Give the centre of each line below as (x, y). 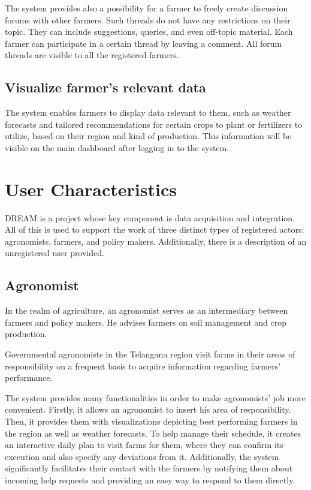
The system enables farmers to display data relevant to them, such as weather (148, 112)
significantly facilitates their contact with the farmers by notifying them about (149, 468)
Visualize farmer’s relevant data (105, 87)
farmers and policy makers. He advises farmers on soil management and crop (146, 322)
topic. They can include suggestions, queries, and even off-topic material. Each (149, 31)
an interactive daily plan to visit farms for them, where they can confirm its (144, 445)
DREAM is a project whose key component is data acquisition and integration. (150, 217)
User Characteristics (91, 189)
